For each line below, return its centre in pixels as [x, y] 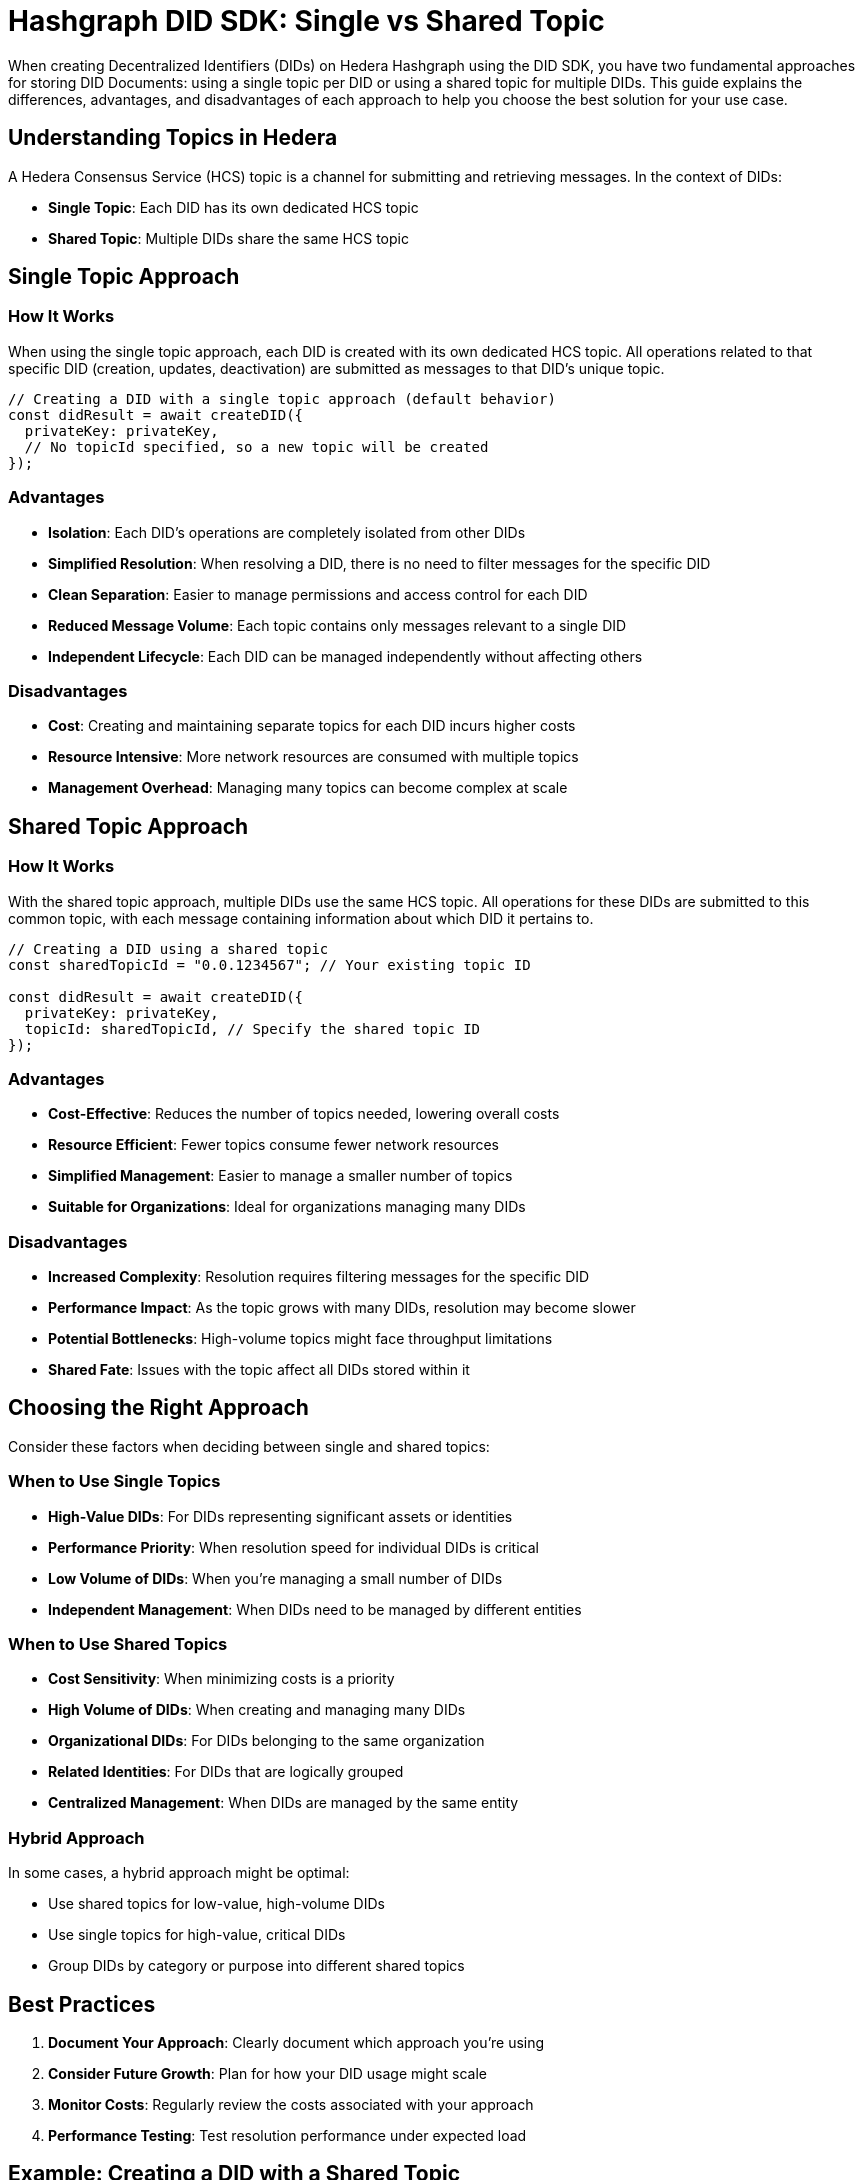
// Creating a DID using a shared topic [168, 948]
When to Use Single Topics [114, 1481]
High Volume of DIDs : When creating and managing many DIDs [257, 1710]
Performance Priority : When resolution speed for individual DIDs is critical [293, 1547]
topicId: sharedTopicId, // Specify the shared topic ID [252, 1028]
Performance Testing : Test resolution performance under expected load [287, 2135]
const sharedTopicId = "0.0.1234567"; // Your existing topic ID [269, 964]
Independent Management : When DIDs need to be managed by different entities [315, 1609]
